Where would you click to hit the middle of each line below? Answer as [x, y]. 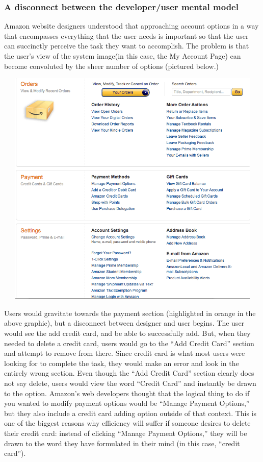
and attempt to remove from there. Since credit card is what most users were [125, 353]
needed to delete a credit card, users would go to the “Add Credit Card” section [129, 343]
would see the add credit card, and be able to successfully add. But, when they [127, 333]
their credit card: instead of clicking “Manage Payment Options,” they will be [126, 433]
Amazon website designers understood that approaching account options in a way [131, 26]
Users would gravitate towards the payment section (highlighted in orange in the [130, 313]
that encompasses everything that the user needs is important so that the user [126, 35]
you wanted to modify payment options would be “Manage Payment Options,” [127, 403]
